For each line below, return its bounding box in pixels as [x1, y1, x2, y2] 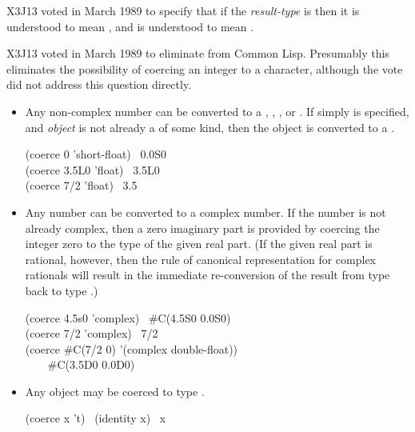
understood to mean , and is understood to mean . [6, 18, 254, 34]
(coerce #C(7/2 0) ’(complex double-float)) [25, 340, 238, 357]
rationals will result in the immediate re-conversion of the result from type [25, 266, 390, 283]
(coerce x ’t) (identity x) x [25, 410, 166, 426]
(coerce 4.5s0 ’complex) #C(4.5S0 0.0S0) [25, 309, 231, 326]
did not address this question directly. [6, 76, 192, 93]
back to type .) [25, 282, 98, 298]
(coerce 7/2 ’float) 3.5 [25, 177, 138, 194]
